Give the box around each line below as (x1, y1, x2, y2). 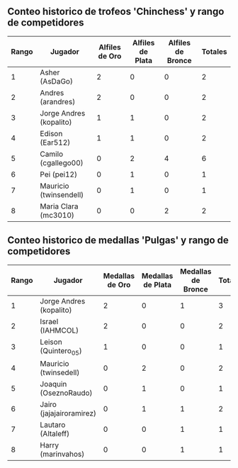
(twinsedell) (40, 367, 80, 377)
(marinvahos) (40, 449, 85, 459)
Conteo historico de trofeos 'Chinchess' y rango (7, 6, 225, 18)
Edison (40, 128, 63, 138)
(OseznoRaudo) (40, 388, 93, 398)
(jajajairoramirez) (40, 408, 97, 418)
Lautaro (40, 420, 66, 430)
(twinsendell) (40, 189, 84, 199)
